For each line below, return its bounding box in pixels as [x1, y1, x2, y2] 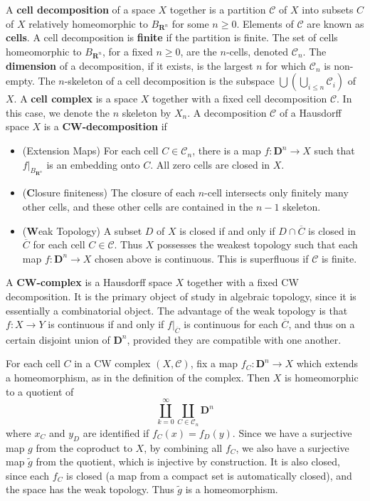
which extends [296, 356, 359, 371]
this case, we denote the [6, 105, 110, 120]
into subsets [302, 2, 354, 16]
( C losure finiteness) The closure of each [22, 185, 196, 200]
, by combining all [144, 440, 223, 455]
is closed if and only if [179, 223, 275, 238]
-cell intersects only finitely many [204, 185, 349, 200]
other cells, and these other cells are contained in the [22, 199, 253, 213]
